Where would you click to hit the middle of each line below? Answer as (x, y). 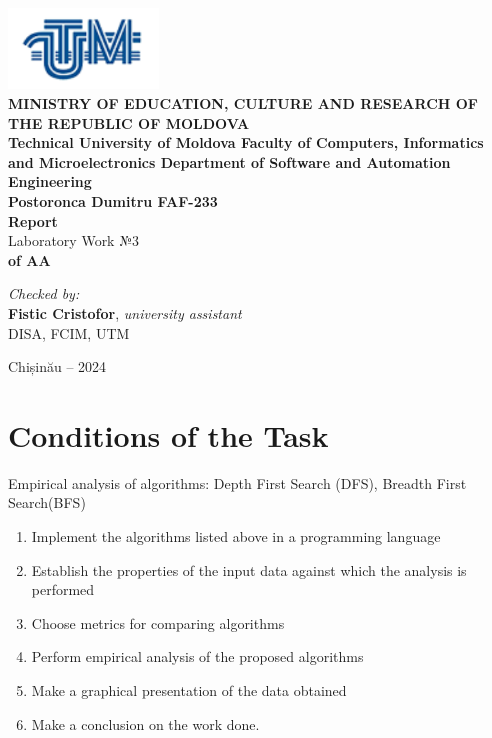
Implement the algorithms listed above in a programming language (236, 536)
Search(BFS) (47, 502)
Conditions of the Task (168, 434)
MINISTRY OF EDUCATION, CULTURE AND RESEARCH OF (243, 103)
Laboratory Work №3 (73, 240)
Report (33, 220)
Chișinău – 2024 (57, 366)
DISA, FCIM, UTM (69, 332)
